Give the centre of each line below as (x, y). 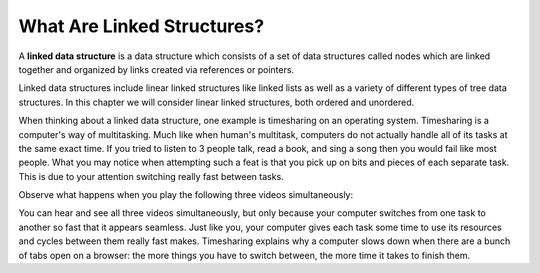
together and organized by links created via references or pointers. (156, 69)
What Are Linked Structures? (141, 26)
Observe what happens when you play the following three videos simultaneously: (186, 195)
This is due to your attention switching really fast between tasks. (151, 176)
